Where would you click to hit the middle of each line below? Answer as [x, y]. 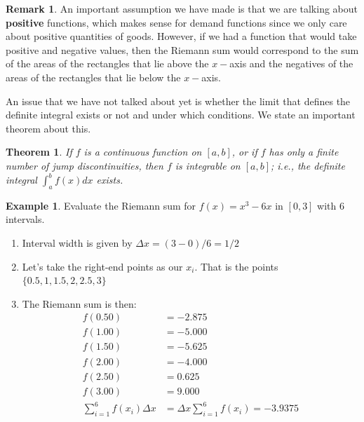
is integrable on [208, 165]
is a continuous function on [143, 152]
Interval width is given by [77, 243]
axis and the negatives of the [291, 63]
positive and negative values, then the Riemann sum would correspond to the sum [182, 49]
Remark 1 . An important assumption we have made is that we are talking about [182, 8]
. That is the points [236, 266]
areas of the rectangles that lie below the [93, 77]
